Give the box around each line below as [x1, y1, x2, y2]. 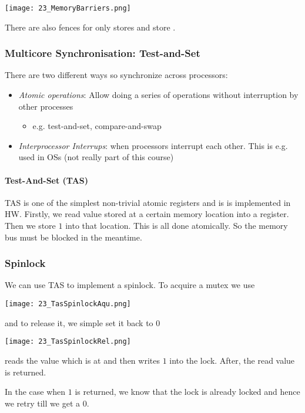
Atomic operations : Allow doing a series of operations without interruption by [18, 89, 299, 101]
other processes [18, 100, 73, 112]
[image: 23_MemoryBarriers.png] [5, 4, 131, 12]
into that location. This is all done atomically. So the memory [65, 219, 288, 232]
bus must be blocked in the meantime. [5, 231, 142, 243]
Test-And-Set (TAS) [5, 174, 89, 186]
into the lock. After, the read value [169, 354, 295, 366]
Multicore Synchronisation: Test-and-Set [5, 46, 200, 60]
